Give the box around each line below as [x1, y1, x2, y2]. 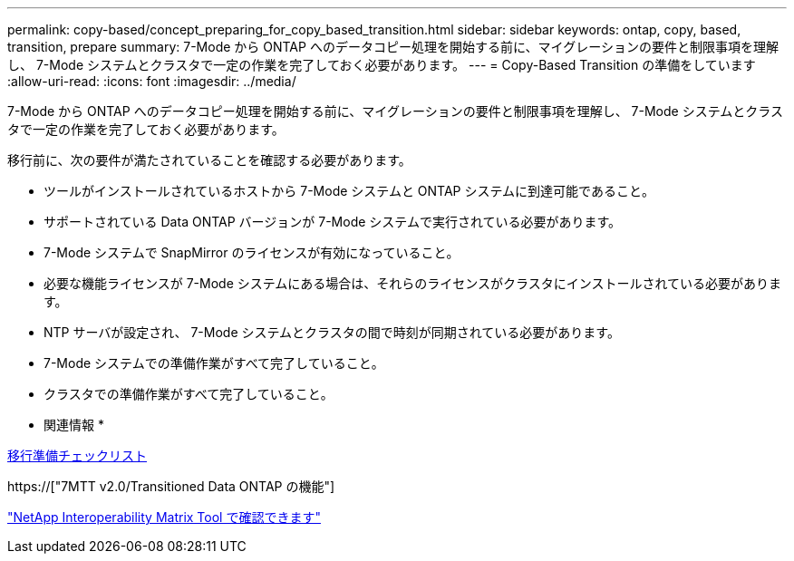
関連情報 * [44, 417, 104, 432]
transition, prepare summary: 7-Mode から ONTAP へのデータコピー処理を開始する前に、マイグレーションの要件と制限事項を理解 [7, 39, 779, 54]
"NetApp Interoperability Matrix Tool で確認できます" [7, 509, 321, 525]
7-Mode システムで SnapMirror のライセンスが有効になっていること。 [44, 245, 460, 260]
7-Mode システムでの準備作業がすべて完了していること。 [44, 355, 384, 371]
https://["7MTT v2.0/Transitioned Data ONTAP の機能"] [7, 479, 335, 494]
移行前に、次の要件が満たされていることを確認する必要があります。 [7, 152, 412, 168]
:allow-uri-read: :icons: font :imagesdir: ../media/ [7, 73, 296, 89]
